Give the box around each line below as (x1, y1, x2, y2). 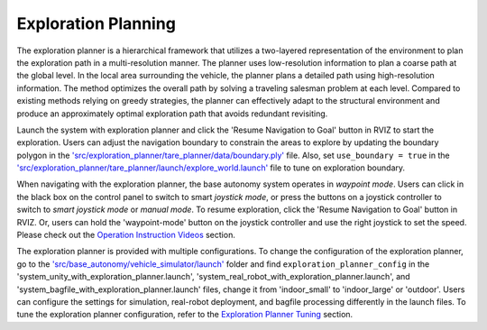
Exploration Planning (16, 14, 176, 33)
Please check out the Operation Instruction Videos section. (16, 230, 236, 241)
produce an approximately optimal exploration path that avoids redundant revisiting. (16, 108, 328, 119)
